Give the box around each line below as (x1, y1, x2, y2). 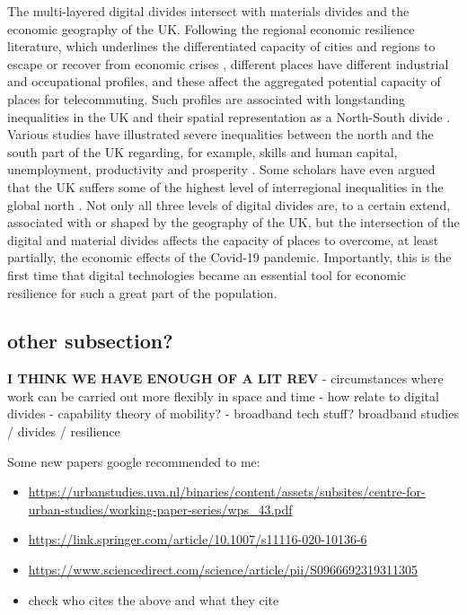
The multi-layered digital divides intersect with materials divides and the (7, 2, 410, 20)
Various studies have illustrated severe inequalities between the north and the (7, 125, 434, 144)
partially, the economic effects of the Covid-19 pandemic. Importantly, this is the (7, 248, 452, 267)
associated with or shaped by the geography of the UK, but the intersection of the (7, 213, 460, 232)
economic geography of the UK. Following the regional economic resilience (7, 19, 415, 38)
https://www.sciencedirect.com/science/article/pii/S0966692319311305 (28, 560, 418, 579)
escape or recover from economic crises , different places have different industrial (7, 54, 449, 73)
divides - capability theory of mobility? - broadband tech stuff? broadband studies (7, 404, 459, 423)
